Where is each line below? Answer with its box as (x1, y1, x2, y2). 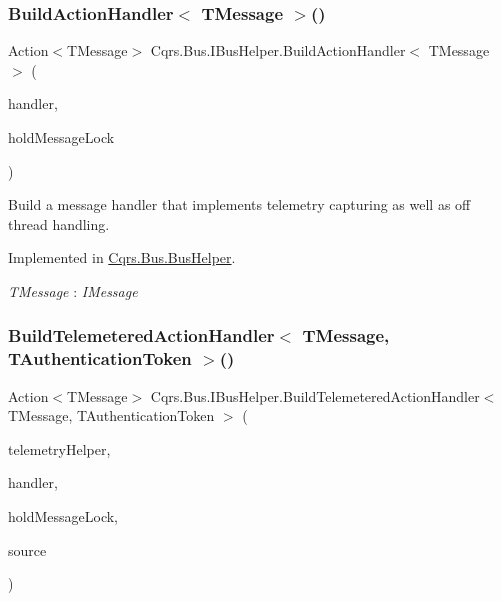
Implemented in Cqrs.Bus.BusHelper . (8, 247, 236, 268)
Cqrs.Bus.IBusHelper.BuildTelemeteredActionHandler (150, 385, 480, 406)
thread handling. (8, 213, 110, 234)
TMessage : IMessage (8, 280, 138, 301)
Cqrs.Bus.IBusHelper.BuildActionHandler (150, 40, 406, 61)
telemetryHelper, (8, 438, 111, 459)
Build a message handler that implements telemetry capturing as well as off (8, 194, 471, 215)
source (8, 539, 47, 560)
